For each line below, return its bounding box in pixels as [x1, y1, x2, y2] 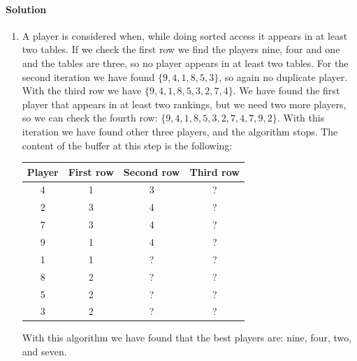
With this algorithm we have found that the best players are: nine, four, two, [22, 330, 352, 345]
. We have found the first [233, 83, 340, 98]
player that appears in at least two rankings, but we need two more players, [22, 96, 347, 111]
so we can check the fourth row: [22, 110, 158, 125]
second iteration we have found [22, 69, 155, 84]
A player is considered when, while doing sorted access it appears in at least [22, 28, 348, 43]
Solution [6, 1, 47, 16]
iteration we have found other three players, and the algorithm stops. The [22, 124, 338, 138]
